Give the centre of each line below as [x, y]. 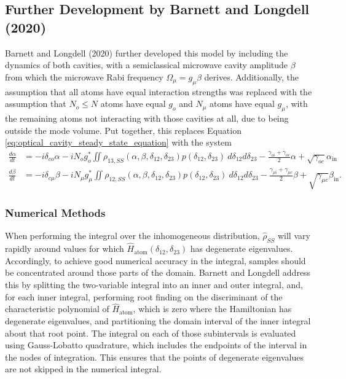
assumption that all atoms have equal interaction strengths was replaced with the [159, 91]
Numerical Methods [55, 212]
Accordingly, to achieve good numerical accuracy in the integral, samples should [155, 260]
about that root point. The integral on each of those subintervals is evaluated [151, 333]
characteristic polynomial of [57, 309]
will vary [294, 236]
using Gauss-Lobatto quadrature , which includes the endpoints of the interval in [156, 345]
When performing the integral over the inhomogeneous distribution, [132, 236]
